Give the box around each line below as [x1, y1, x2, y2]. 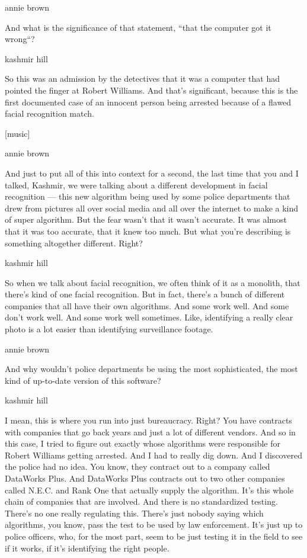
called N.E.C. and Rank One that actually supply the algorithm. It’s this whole [5, 483, 294, 496]
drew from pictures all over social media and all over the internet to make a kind [5, 201, 299, 214]
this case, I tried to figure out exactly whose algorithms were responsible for [5, 437, 280, 450]
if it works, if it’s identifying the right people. [5, 541, 170, 554]
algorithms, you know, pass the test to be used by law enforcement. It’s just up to [5, 518, 303, 531]
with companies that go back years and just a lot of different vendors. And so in [5, 425, 296, 438]
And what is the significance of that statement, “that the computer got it [5, 21, 271, 33]
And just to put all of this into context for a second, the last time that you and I [5, 166, 299, 179]
